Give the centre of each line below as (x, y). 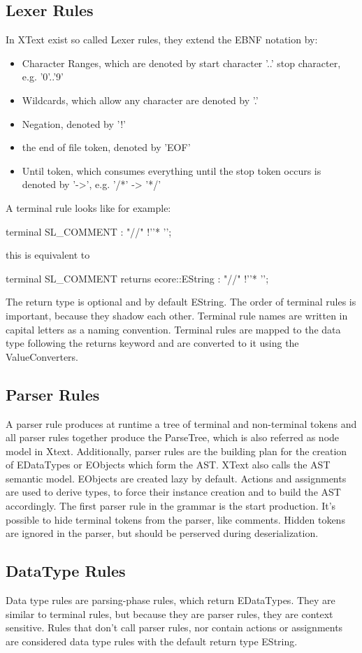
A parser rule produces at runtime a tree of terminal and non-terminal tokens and (181, 423)
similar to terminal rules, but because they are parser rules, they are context (169, 613)
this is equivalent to (48, 255)
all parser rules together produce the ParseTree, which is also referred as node (173, 437)
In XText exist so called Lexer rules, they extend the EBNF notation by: (162, 40)
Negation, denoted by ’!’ (74, 123)
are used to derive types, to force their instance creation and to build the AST (173, 492)
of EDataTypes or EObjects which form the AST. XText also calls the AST (168, 465)
